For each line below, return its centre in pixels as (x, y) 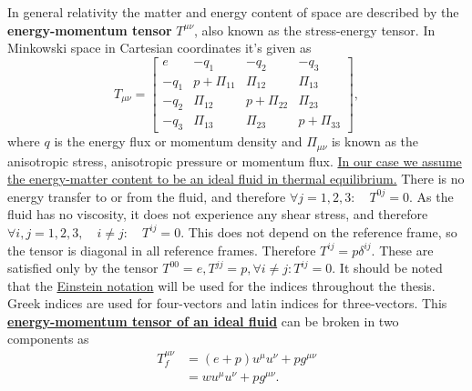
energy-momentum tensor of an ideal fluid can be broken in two (203, 321)
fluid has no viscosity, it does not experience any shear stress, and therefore (218, 214)
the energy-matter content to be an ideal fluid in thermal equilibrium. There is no (236, 179)
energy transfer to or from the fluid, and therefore (147, 196)
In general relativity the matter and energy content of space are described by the (233, 12)
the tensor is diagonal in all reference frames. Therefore (162, 250)
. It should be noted (387, 268)
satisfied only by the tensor (83, 268)
